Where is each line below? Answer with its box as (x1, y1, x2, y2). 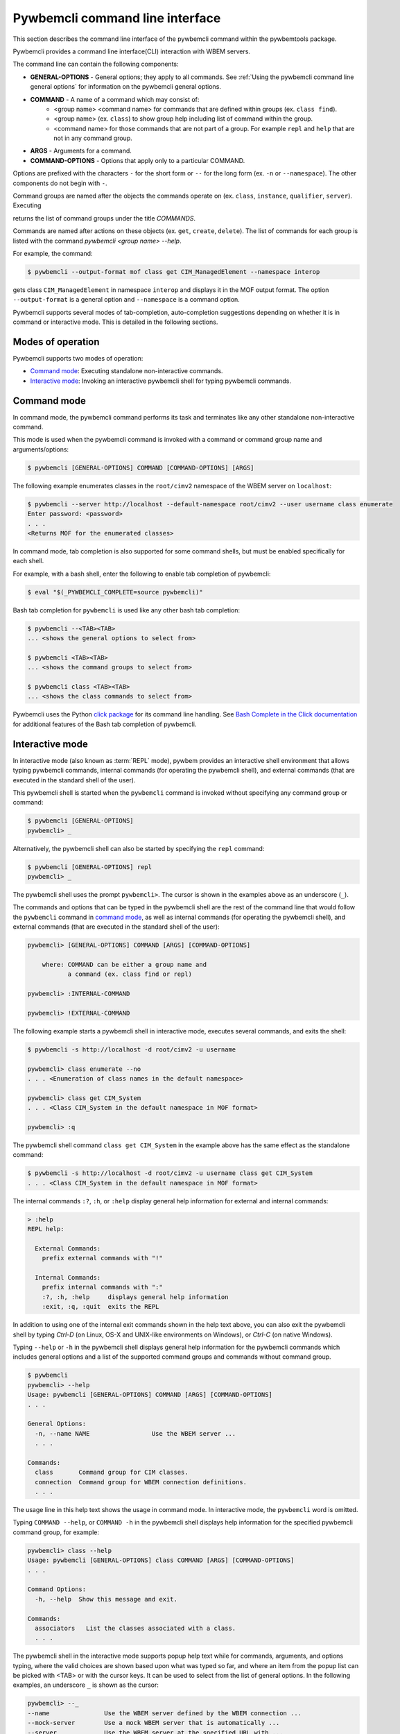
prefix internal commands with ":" (42, 1283, 163, 1291)
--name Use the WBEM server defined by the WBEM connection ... (27, 1709, 302, 1717)
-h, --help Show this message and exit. (35, 1595, 178, 1603)
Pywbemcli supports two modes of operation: (12, 354, 144, 363)
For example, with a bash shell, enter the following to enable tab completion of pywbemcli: (12, 569, 271, 578)
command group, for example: (12, 1528, 100, 1536)
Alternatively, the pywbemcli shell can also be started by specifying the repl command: (12, 844, 265, 852)
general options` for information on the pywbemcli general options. (30, 83, 222, 91)
